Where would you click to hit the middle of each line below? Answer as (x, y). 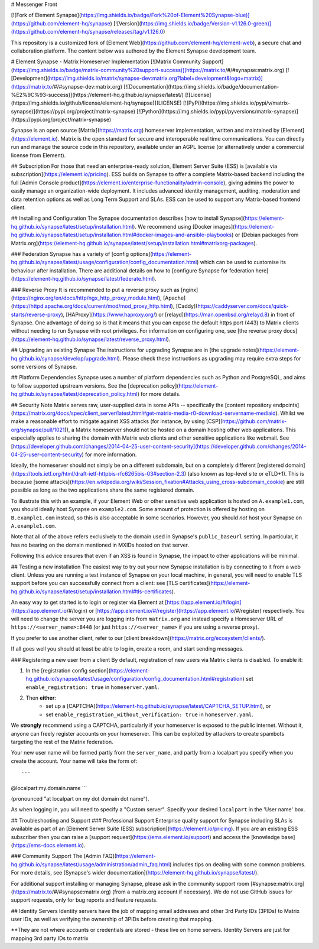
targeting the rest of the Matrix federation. (62, 742)
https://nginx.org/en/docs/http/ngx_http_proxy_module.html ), (87, 298)
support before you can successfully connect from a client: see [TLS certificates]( (111, 583)
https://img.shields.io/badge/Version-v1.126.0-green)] (206, 23)
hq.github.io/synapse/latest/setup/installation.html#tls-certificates (92, 591)
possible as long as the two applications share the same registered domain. (103, 490)
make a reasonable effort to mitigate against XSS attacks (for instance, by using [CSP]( (117, 421)
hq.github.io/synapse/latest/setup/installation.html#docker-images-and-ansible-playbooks (121, 235)
